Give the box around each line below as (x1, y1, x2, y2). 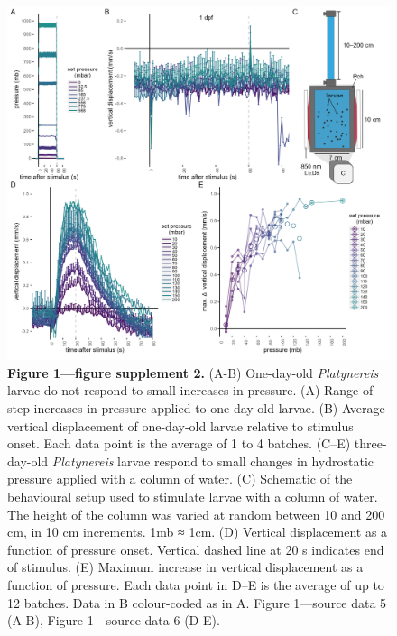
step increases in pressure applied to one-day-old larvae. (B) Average (7, 399, 385, 418)
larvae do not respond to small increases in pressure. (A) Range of (7, 381, 374, 400)
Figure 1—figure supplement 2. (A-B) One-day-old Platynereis (7, 363, 379, 382)
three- (354, 434, 387, 453)
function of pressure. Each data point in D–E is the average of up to (7, 576, 384, 594)
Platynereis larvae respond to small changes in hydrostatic (51, 451, 374, 470)
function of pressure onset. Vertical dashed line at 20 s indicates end (7, 539, 384, 558)
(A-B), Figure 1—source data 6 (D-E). (7, 611, 220, 630)
